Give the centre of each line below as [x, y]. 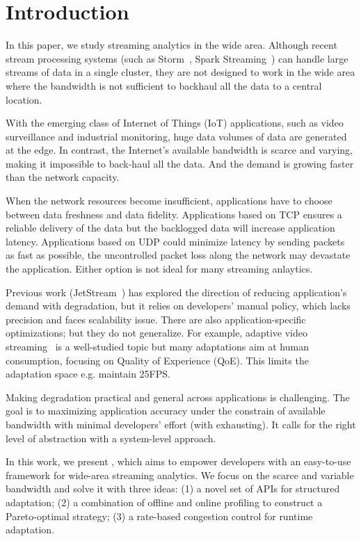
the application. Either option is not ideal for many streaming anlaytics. [159, 269]
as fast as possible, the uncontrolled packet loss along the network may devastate [178, 255]
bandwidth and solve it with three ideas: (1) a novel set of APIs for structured [173, 488]
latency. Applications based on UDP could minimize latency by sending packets [175, 241]
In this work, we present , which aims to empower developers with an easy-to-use [178, 461]
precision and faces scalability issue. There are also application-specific [156, 319]
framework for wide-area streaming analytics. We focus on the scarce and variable [180, 475]
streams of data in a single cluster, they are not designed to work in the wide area [180, 72]
